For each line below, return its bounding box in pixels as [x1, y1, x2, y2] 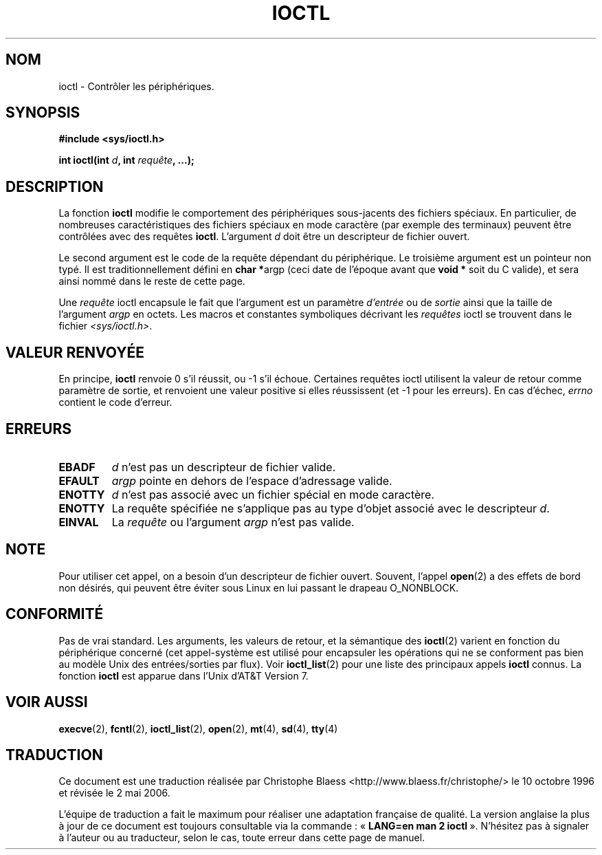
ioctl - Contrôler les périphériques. [58, 80, 214, 92]
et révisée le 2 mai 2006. [58, 787, 170, 799]
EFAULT [58, 473, 100, 488]
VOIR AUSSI [5, 693, 88, 711]
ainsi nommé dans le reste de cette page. [58, 275, 245, 288]
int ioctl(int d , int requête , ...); [58, 154, 194, 166]
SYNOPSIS [5, 104, 80, 122]
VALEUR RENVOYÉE [5, 343, 144, 361]
